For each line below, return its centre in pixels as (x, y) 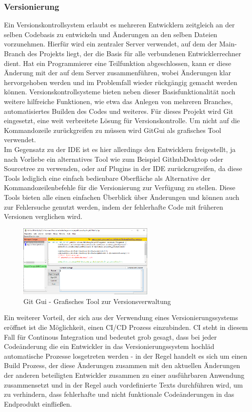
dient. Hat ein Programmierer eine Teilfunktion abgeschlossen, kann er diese (118, 63)
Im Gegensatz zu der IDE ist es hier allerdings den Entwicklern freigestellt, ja (120, 149)
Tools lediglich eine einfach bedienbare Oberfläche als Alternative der (107, 178)
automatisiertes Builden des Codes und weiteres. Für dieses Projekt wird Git (119, 111)
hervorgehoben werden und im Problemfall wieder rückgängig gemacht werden (121, 82)
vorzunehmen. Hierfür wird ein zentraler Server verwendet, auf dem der (111, 44)
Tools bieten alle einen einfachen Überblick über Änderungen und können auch (122, 197)
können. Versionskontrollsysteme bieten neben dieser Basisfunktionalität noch (120, 92)
